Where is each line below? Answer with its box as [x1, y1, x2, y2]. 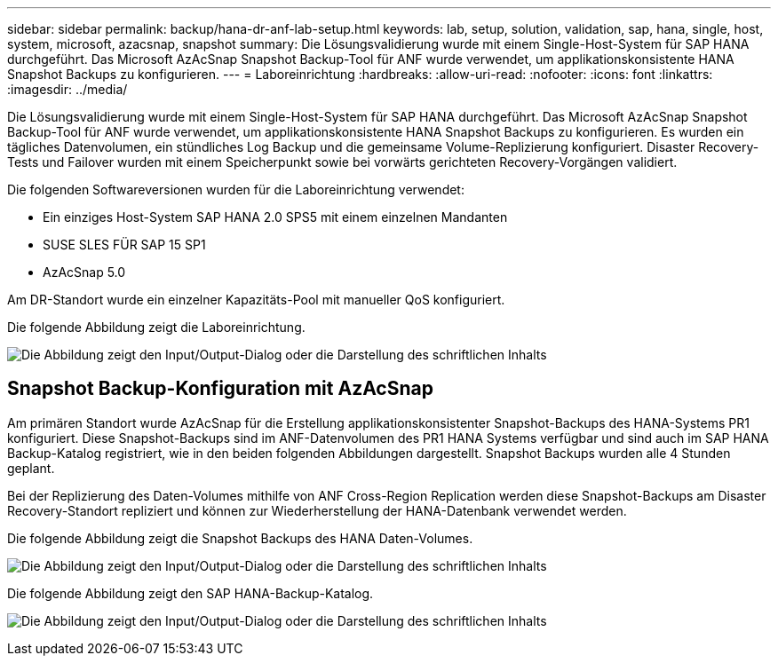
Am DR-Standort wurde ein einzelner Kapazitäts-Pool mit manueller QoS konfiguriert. [7, 292, 505, 307]
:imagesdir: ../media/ [7, 82, 128, 97]
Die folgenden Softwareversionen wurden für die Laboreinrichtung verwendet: [7, 182, 464, 197]
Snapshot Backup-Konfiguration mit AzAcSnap [7, 377, 433, 400]
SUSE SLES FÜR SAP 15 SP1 [43, 237, 206, 252]
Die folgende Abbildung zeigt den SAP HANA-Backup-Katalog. [7, 585, 374, 601]
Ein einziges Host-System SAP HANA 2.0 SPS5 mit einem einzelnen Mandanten [43, 209, 508, 225]
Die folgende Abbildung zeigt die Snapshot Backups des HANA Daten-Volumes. [7, 530, 473, 546]
